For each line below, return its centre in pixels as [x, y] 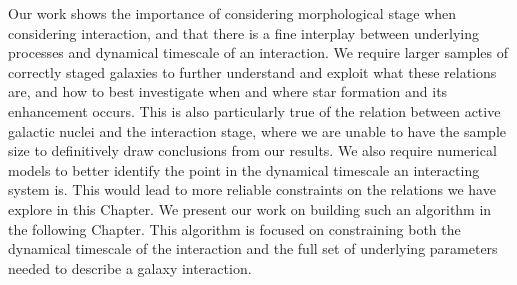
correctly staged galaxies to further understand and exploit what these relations [252, 71]
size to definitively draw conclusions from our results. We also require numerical [252, 150]
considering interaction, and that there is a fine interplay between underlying [243, 32]
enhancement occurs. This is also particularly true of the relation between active [254, 110]
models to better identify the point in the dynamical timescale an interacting [244, 169]
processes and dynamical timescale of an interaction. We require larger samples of [258, 52]
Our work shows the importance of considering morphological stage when [232, 13]
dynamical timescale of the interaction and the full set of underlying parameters [253, 248]
